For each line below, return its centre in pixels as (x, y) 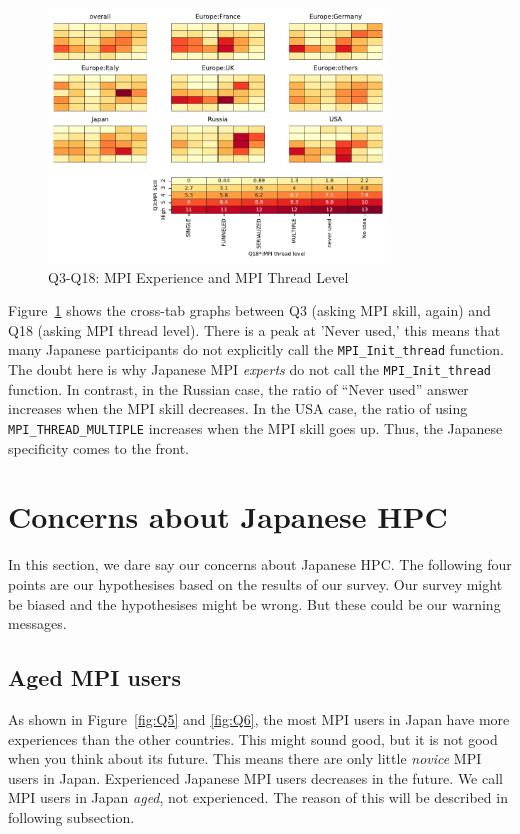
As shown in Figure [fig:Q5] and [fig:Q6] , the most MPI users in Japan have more (259, 718)
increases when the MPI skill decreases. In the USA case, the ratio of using (238, 408)
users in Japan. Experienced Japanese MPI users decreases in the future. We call (255, 777)
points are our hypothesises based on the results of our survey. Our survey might (255, 583)
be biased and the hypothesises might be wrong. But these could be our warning (254, 603)
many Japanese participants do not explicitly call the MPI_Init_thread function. (256, 349)
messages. (37, 623)
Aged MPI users (94, 677)
